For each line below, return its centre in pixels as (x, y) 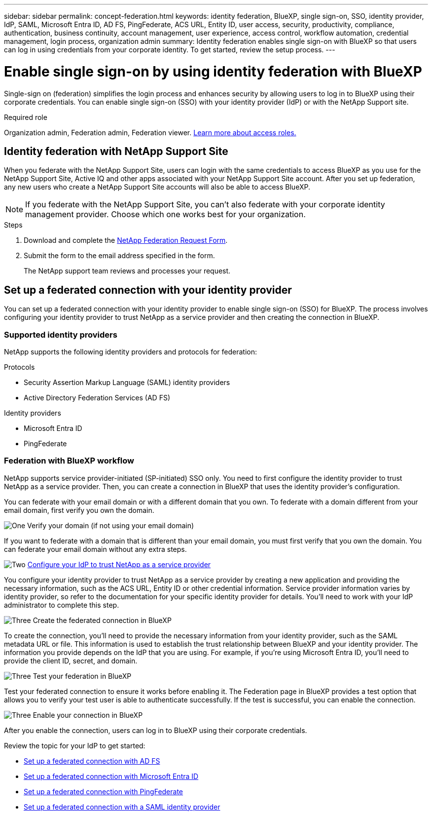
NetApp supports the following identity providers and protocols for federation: (130, 351)
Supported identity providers (61, 334)
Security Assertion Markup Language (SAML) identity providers (127, 382)
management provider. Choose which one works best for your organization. (165, 214)
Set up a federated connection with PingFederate (104, 791)
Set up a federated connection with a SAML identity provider (122, 807)
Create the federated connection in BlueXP (102, 620)
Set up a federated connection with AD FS (92, 761)
